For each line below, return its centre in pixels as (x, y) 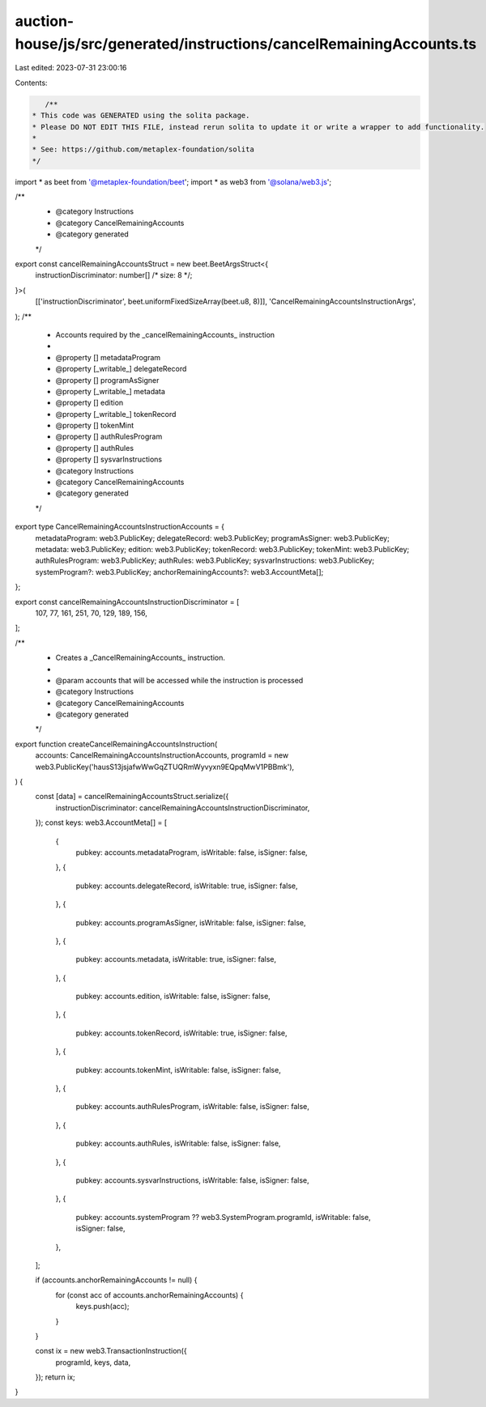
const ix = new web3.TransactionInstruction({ (111, 1351)
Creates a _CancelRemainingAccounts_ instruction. (141, 658)
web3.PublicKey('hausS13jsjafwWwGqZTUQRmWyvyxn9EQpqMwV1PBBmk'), (165, 767)
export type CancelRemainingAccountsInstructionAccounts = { (119, 527)
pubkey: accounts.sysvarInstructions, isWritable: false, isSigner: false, (192, 1180)
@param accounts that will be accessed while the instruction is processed (179, 680)
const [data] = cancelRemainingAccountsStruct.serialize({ (132, 797)
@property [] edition (90, 403)
